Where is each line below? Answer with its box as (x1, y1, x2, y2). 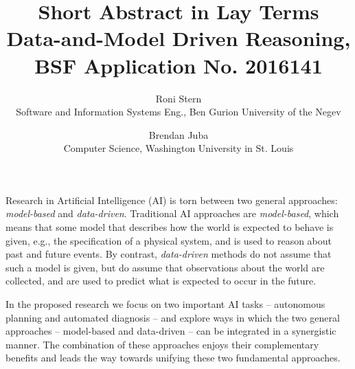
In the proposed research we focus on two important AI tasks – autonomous (5, 297, 325, 311)
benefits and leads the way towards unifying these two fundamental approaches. (5, 350, 341, 365)
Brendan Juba (148, 127, 209, 142)
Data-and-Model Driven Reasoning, (6, 24, 351, 52)
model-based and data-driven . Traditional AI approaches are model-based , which (5, 206, 339, 221)
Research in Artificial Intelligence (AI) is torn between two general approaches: (5, 192, 338, 207)
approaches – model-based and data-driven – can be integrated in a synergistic (5, 324, 336, 338)
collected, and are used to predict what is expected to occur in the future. (5, 273, 317, 288)
